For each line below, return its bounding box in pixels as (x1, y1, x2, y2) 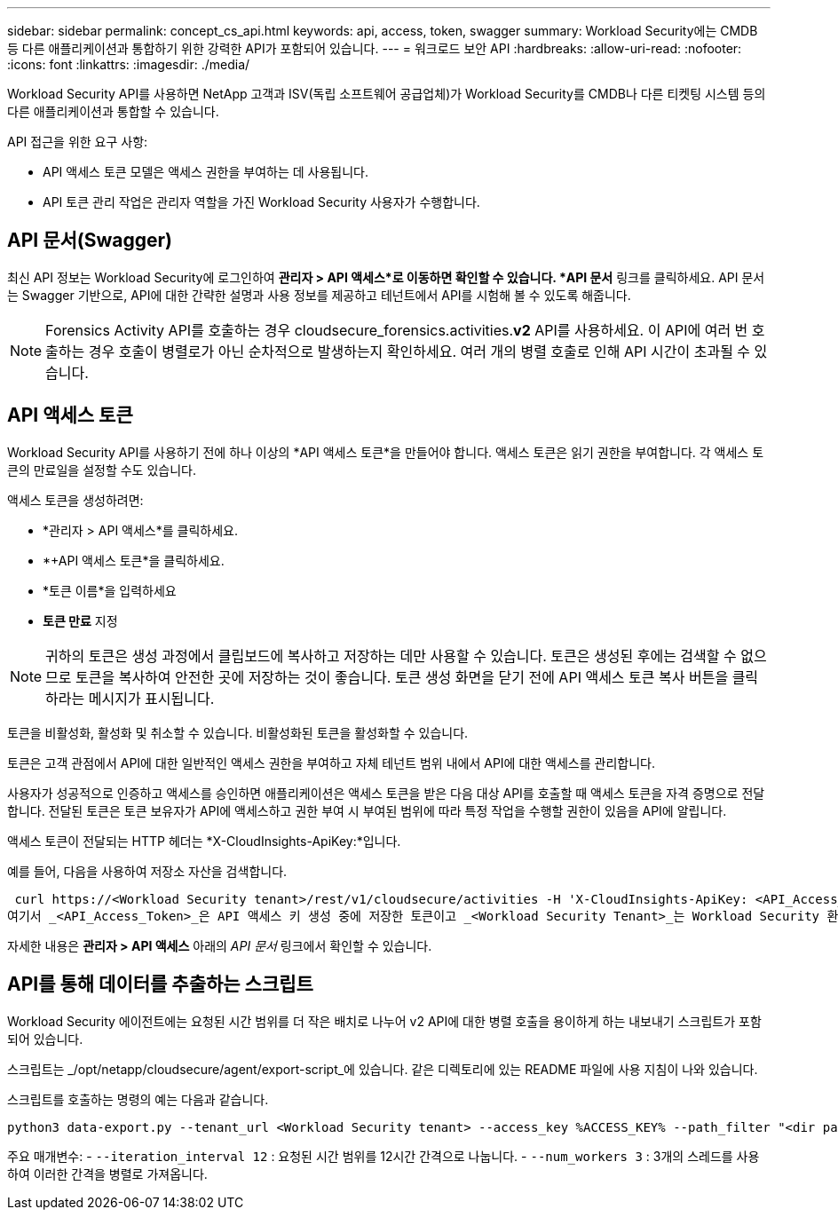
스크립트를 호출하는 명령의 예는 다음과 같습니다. (7, 1091, 269, 1107)
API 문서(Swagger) (7, 229, 172, 252)
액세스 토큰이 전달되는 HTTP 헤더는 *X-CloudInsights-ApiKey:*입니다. (7, 833, 401, 849)
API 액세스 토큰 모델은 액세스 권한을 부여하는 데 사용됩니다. (43, 164, 369, 179)
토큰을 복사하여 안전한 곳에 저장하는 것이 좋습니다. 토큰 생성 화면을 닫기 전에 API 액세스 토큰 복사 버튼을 (75, 668, 729, 686)
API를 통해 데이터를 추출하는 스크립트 (7, 973, 313, 996)
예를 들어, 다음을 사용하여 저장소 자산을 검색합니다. (7, 863, 288, 879)
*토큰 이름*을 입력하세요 (43, 582, 177, 598)
